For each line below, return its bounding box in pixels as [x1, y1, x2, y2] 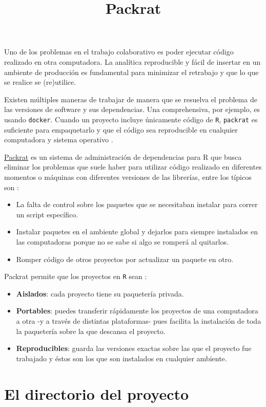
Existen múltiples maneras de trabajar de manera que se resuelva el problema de [4, 94, 257, 104]
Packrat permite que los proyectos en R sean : [4, 271, 147, 282]
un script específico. [16, 209, 78, 219]
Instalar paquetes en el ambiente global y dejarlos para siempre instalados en [16, 226, 258, 237]
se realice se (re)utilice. [4, 77, 76, 87]
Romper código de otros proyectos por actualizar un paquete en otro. [16, 253, 234, 264]
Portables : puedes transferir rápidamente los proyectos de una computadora [16, 305, 258, 316]
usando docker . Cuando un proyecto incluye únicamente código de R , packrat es [4, 114, 258, 124]
